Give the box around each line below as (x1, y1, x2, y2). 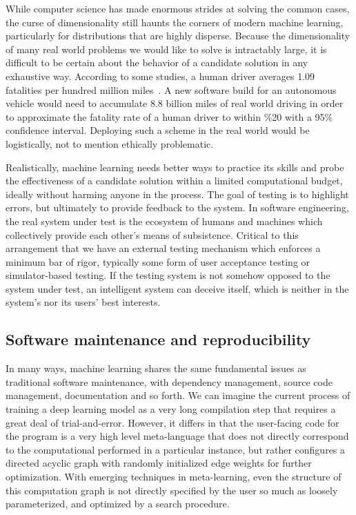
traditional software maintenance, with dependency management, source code (6, 374, 333, 389)
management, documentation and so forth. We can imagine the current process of (6, 388, 350, 402)
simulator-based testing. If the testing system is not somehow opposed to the (6, 268, 330, 282)
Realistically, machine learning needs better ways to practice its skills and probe (6, 159, 344, 174)
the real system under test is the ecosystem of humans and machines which (6, 213, 323, 228)
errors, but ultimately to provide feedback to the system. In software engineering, (6, 200, 349, 215)
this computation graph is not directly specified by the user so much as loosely (6, 483, 338, 497)
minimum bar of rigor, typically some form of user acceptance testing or (6, 254, 310, 269)
